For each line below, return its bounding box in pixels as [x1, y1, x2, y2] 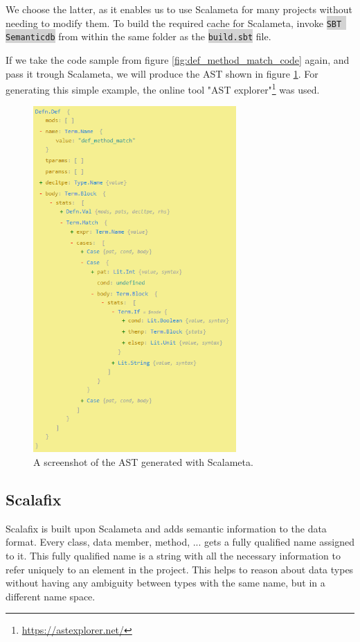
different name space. [6, 589, 96, 603]
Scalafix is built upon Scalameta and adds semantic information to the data [6, 521, 327, 535]
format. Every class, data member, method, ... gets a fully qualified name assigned [6, 535, 354, 549]
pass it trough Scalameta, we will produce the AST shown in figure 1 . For [6, 66, 318, 80]
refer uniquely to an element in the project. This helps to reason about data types [6, 562, 354, 576]
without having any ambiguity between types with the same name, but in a [6, 575, 325, 590]
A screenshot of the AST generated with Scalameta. [33, 454, 253, 469]
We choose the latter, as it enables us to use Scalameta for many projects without [6, 2, 353, 16]
